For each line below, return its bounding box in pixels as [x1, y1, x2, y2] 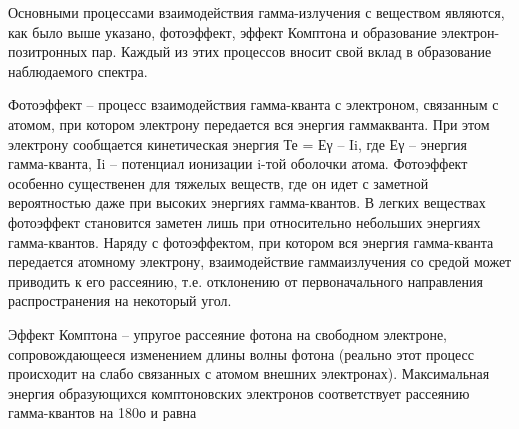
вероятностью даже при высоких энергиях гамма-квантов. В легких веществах [8, 192, 486, 213]
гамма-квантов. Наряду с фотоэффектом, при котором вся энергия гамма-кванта [8, 231, 494, 252]
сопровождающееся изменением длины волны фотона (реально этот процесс [8, 343, 474, 364]
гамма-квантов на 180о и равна [8, 402, 197, 423]
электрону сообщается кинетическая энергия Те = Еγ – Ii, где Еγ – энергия [8, 133, 468, 154]
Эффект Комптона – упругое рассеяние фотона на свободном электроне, [8, 323, 448, 344]
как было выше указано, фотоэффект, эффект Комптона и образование [8, 21, 437, 42]
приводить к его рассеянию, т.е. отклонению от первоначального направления [8, 270, 483, 291]
